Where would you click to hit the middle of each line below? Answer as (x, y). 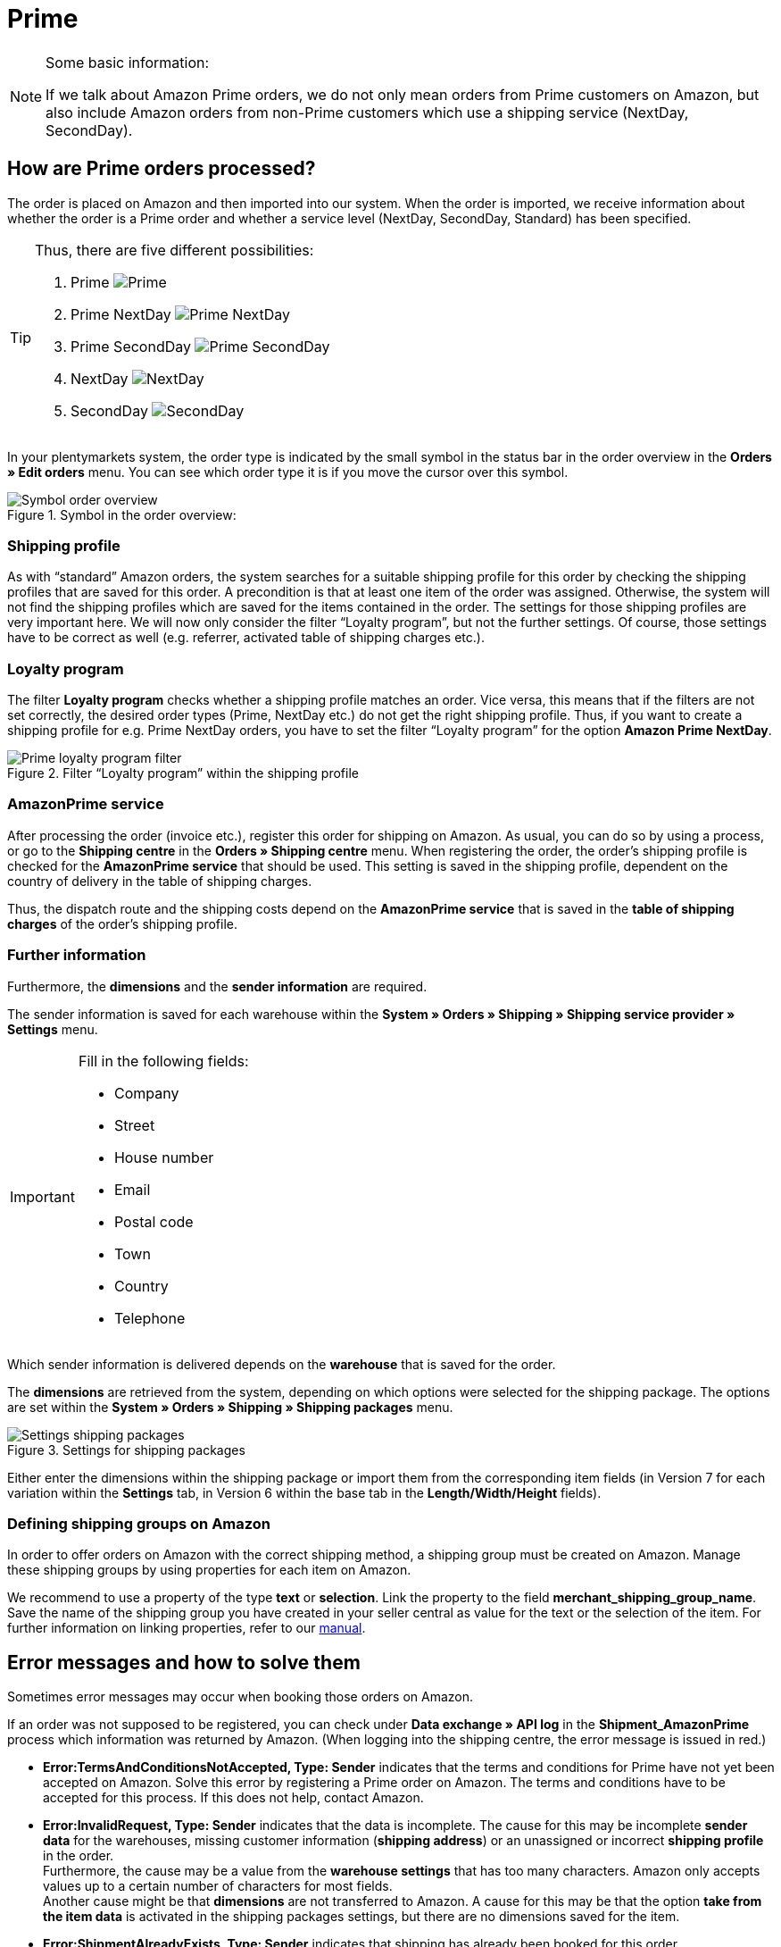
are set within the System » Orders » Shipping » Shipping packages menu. (230, 1407)
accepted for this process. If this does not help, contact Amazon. (233, 1798)
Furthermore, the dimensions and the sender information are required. (217, 986)
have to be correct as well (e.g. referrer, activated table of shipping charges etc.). (246, 638)
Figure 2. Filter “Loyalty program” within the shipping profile (183, 773)
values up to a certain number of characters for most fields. (218, 1886)
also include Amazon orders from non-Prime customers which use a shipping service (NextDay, (367, 112)
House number (164, 1157)
